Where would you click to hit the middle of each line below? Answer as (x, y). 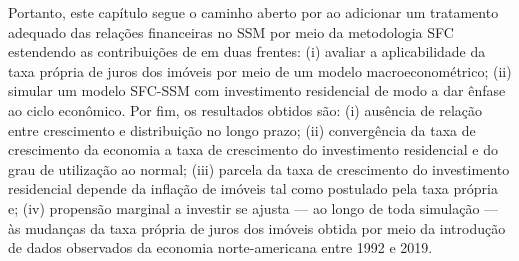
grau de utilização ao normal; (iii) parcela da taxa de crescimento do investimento (259, 168)
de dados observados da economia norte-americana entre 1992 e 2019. (220, 247)
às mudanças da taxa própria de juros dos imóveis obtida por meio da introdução (257, 227)
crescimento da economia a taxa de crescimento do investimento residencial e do (253, 149)
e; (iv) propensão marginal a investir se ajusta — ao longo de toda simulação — (253, 207)
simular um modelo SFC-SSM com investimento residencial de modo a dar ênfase (257, 90)
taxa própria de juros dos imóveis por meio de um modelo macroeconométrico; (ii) (260, 70)
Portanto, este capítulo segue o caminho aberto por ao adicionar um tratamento (253, 12)
